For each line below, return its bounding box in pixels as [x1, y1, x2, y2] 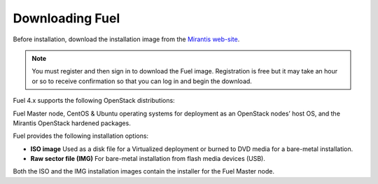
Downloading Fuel [13, 10, 120, 26]
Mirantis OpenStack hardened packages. [13, 119, 131, 127]
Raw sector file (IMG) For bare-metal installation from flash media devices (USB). [30, 155, 266, 163]
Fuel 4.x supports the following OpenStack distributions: [13, 97, 175, 105]
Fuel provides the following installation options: [13, 132, 149, 140]
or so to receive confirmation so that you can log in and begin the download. [31, 77, 252, 85]
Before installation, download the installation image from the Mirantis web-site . [13, 35, 240, 43]
